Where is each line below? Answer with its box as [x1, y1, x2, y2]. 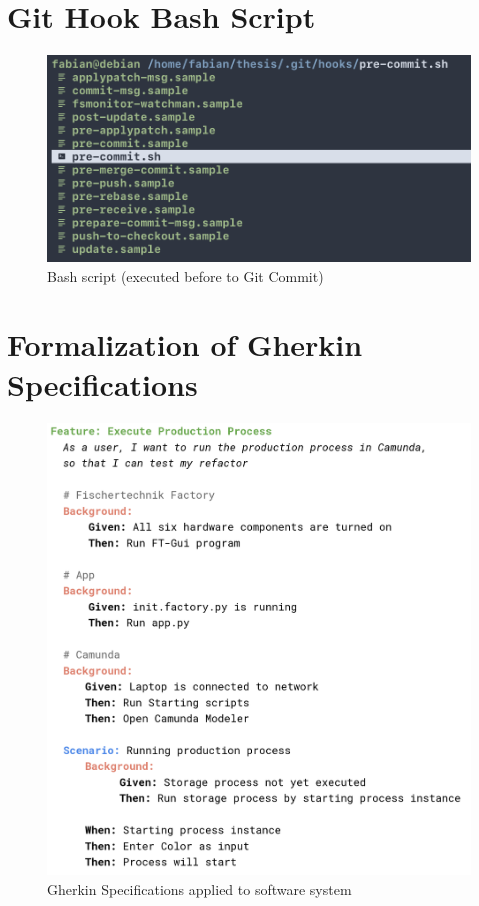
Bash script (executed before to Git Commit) [47, 265, 324, 286]
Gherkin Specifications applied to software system [47, 878, 352, 899]
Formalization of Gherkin [7, 324, 363, 365]
